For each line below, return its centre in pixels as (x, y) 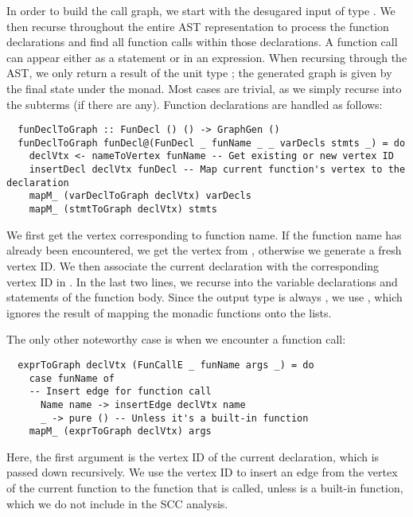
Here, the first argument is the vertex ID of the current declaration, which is (193, 456)
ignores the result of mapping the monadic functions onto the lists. (169, 312)
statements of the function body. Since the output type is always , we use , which (205, 297)
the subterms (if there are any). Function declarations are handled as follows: (195, 104)
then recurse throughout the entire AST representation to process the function (198, 26)
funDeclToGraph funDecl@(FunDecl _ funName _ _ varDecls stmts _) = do (212, 143)
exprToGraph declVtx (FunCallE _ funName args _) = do (166, 365)
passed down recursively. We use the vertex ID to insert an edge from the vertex (202, 472)
